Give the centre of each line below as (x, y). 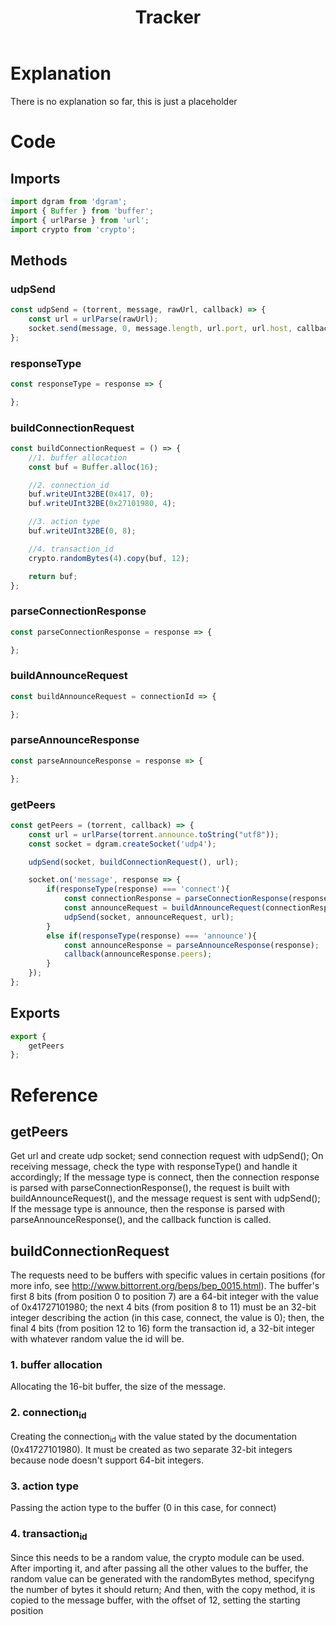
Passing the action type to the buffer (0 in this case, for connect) (143, 1508)
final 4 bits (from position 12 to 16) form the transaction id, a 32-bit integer (163, 1328)
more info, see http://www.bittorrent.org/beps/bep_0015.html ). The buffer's (165, 1286)
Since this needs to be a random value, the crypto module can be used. (157, 1557)
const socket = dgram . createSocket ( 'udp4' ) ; (122, 844)
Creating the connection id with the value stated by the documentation (153, 1438)
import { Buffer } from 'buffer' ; (82, 211)
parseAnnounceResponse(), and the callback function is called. (141, 1220)
